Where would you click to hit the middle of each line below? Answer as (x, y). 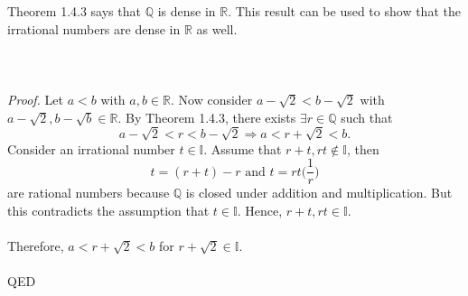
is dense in (187, 11)
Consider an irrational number (91, 148)
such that (367, 117)
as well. (217, 28)
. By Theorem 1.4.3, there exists (207, 117)
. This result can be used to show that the (344, 11)
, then (363, 148)
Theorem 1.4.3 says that (74, 11)
